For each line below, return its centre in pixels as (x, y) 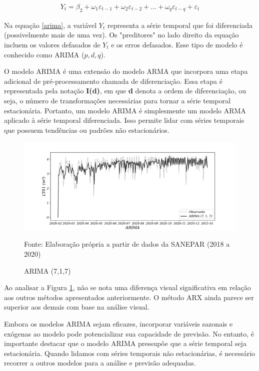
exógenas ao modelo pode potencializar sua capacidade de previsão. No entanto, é (129, 333)
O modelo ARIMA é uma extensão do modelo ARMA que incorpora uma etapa (126, 71)
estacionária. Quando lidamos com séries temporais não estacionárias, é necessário (130, 353)
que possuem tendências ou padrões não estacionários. (87, 130)
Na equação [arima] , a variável (50, 25)
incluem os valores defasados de (52, 45)
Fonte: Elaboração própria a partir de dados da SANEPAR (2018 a (127, 244)
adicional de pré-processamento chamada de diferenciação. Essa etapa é (113, 81)
